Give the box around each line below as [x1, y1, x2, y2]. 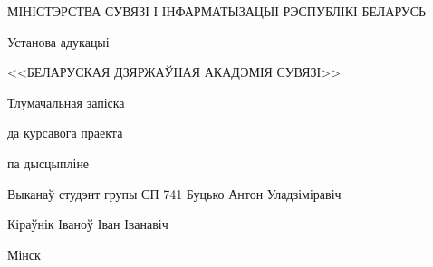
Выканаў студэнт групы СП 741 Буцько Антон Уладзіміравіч [7, 184, 342, 203]
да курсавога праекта [7, 123, 123, 142]
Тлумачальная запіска [7, 92, 125, 111]
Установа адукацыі [7, 32, 110, 51]
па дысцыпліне [7, 153, 90, 172]
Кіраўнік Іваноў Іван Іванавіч [7, 215, 168, 234]
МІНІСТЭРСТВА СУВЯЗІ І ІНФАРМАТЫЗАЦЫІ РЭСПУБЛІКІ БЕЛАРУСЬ [7, 2, 427, 20]
